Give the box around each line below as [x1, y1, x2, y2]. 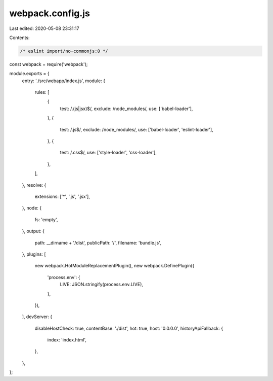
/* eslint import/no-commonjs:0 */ [20, 48, 108, 54]
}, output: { [22, 228, 45, 234]
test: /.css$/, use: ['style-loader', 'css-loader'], [60, 150, 157, 156]
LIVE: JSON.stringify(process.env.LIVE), [60, 282, 144, 288]
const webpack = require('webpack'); [9, 61, 88, 67]
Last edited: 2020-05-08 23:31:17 [9, 25, 79, 31]
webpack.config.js [9, 8, 90, 19]
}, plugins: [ [22, 251, 46, 257]
